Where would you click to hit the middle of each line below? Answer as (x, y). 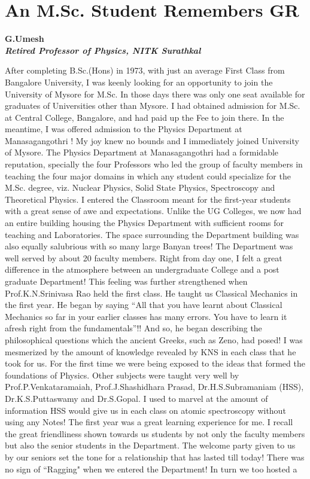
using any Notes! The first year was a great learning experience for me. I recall (149, 422)
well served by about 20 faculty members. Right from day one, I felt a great (144, 257)
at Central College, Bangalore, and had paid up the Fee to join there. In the (145, 117)
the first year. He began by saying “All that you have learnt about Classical (144, 305)
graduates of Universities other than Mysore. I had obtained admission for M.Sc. (153, 106)
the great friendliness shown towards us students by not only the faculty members (155, 433)
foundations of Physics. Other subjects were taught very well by (122, 375)
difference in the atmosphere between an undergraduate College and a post (142, 269)
